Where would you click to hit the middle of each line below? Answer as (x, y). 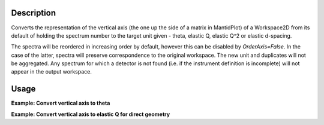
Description (34, 13)
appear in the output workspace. (52, 72)
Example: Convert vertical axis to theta (61, 103)
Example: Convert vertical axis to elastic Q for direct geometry (91, 114)
